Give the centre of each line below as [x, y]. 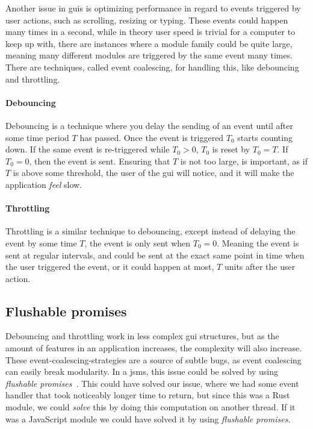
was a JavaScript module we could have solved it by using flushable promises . [148, 418]
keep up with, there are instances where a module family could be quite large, [149, 43]
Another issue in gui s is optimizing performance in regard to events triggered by [153, 8]
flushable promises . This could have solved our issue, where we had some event [152, 383]
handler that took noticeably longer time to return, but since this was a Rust [148, 395]
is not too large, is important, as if [244, 161]
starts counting [265, 137]
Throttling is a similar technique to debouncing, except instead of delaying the [150, 231]
